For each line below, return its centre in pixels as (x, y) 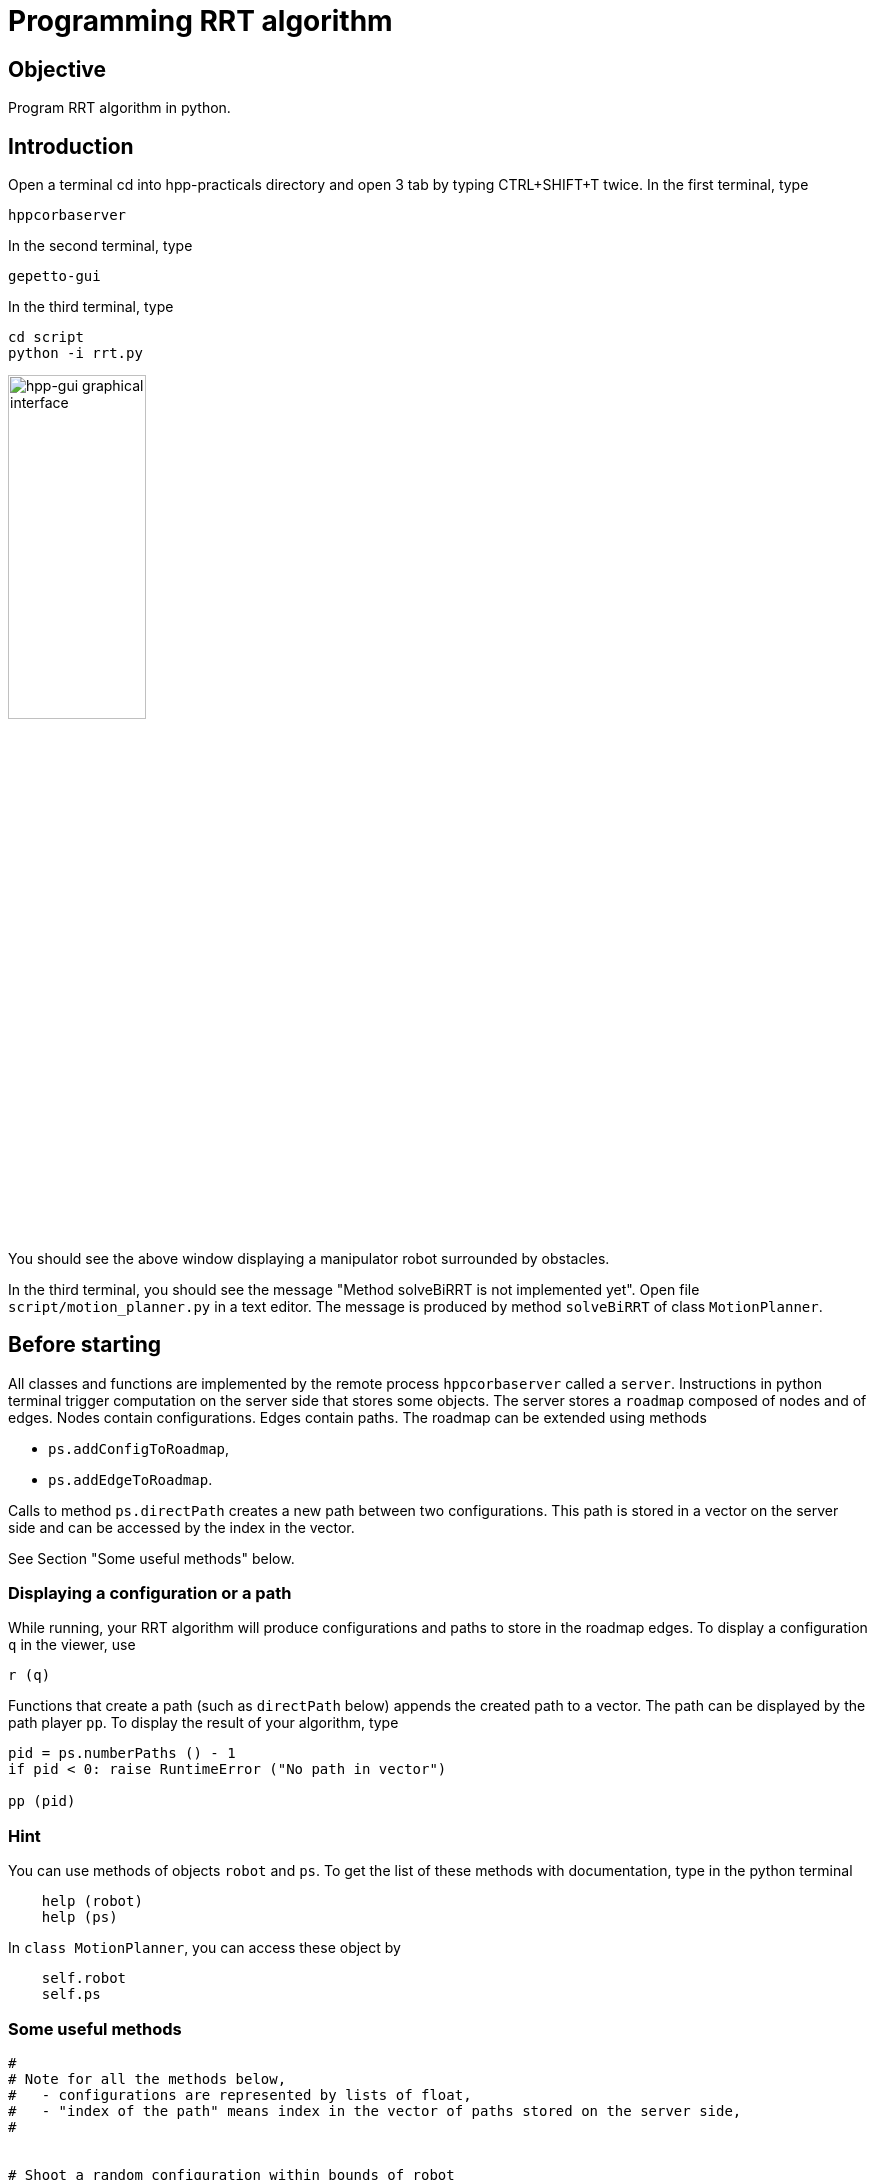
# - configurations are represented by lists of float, (240, 2094)
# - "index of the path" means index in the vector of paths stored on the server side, (375, 2110)
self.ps (71, 1994)
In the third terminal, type (91, 307)
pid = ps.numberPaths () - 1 (122, 1753)
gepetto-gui (54, 276)
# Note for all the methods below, (147, 2078)
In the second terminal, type (100, 246)
